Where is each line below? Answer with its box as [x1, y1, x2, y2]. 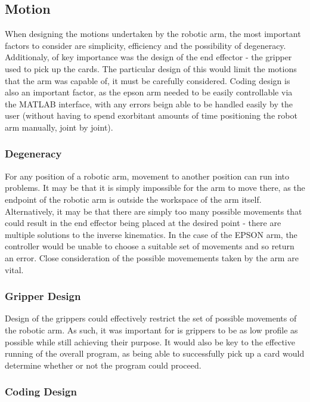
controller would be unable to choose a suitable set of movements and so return [5, 240, 294, 252]
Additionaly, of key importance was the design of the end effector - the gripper [5, 51, 292, 63]
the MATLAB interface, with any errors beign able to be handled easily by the [5, 97, 293, 110]
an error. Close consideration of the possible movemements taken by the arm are [5, 251, 299, 264]
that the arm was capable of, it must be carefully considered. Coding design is [5, 74, 290, 86]
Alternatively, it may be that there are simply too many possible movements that [5, 205, 302, 217]
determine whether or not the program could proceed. [5, 358, 201, 371]
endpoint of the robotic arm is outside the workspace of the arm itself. [5, 193, 262, 205]
